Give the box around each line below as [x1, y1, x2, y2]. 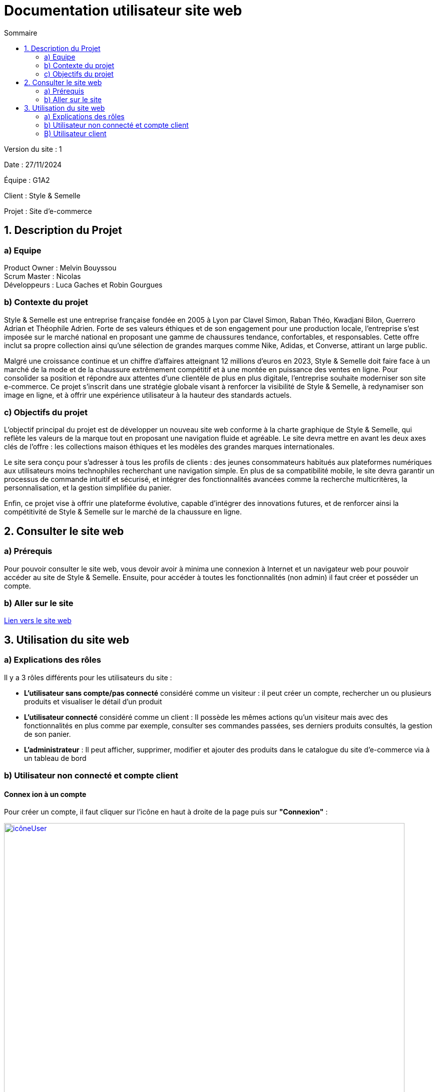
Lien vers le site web [4, 616, 72, 625]
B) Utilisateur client [44, 129, 107, 138]
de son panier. [24, 729, 71, 738]
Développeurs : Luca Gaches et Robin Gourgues [4, 280, 163, 289]
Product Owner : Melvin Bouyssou [4, 263, 117, 272]
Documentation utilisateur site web [4, 2, 242, 19]
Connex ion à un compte [4, 789, 87, 798]
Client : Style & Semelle [4, 191, 81, 200]
